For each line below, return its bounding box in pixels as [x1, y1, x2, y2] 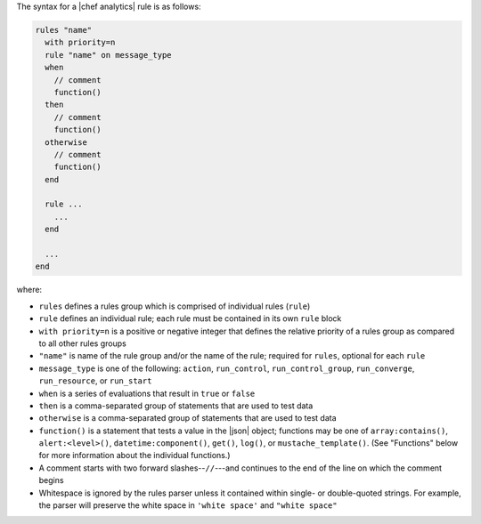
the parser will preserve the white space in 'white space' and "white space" [38, 500, 338, 511]
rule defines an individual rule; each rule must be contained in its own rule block [38, 313, 342, 324]
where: [16, 285, 43, 295]
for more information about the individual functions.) [38, 450, 231, 461]
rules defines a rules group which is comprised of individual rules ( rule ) [38, 301, 311, 311]
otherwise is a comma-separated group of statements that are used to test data [38, 413, 338, 423]
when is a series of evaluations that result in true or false [38, 388, 256, 399]
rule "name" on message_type [45, 50, 173, 60]
